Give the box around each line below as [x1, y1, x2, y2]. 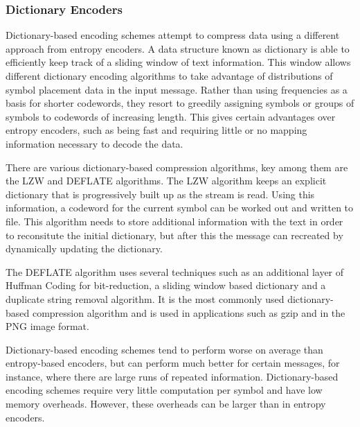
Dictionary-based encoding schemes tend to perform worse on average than [6, 342, 323, 356]
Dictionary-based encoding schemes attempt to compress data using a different [6, 28, 340, 42]
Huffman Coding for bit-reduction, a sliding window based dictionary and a [6, 278, 326, 293]
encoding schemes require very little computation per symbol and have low [6, 383, 323, 397]
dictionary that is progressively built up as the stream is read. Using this [6, 186, 315, 201]
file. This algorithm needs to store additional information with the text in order [6, 214, 343, 228]
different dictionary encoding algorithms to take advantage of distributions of [6, 69, 333, 82]
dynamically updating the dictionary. [6, 241, 163, 256]
